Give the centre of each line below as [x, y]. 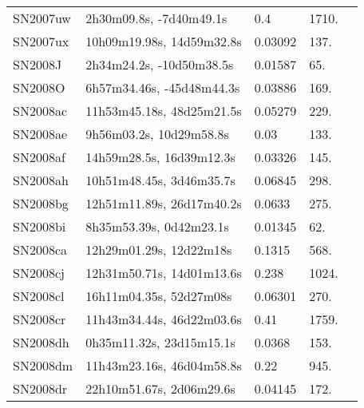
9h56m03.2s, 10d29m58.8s [157, 134]
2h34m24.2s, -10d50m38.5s [160, 64]
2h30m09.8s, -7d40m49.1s [156, 18]
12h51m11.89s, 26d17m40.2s [164, 203]
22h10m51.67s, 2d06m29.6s [160, 388]
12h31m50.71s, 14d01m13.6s [164, 273]
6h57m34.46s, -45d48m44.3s [163, 87]
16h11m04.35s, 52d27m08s [159, 296]
